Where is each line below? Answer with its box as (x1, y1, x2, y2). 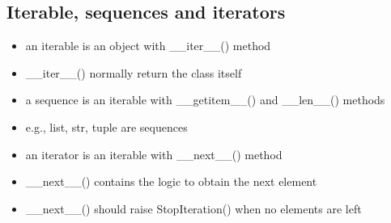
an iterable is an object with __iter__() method (25, 37, 271, 54)
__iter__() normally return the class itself (25, 64, 242, 81)
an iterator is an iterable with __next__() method (25, 145, 283, 162)
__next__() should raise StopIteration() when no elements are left (25, 200, 362, 217)
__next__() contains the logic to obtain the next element (25, 173, 317, 190)
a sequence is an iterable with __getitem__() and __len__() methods (25, 91, 385, 108)
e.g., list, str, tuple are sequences (25, 118, 188, 135)
